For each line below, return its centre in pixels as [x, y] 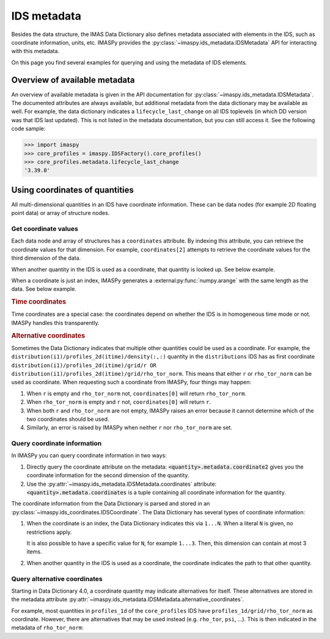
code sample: [28, 129]
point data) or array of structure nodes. [61, 213]
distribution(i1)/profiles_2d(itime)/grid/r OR [84, 365]
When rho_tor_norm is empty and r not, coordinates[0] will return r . [119, 402]
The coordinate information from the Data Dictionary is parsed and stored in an [111, 503]
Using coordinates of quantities [73, 190]
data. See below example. [44, 289]
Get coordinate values [45, 229]
